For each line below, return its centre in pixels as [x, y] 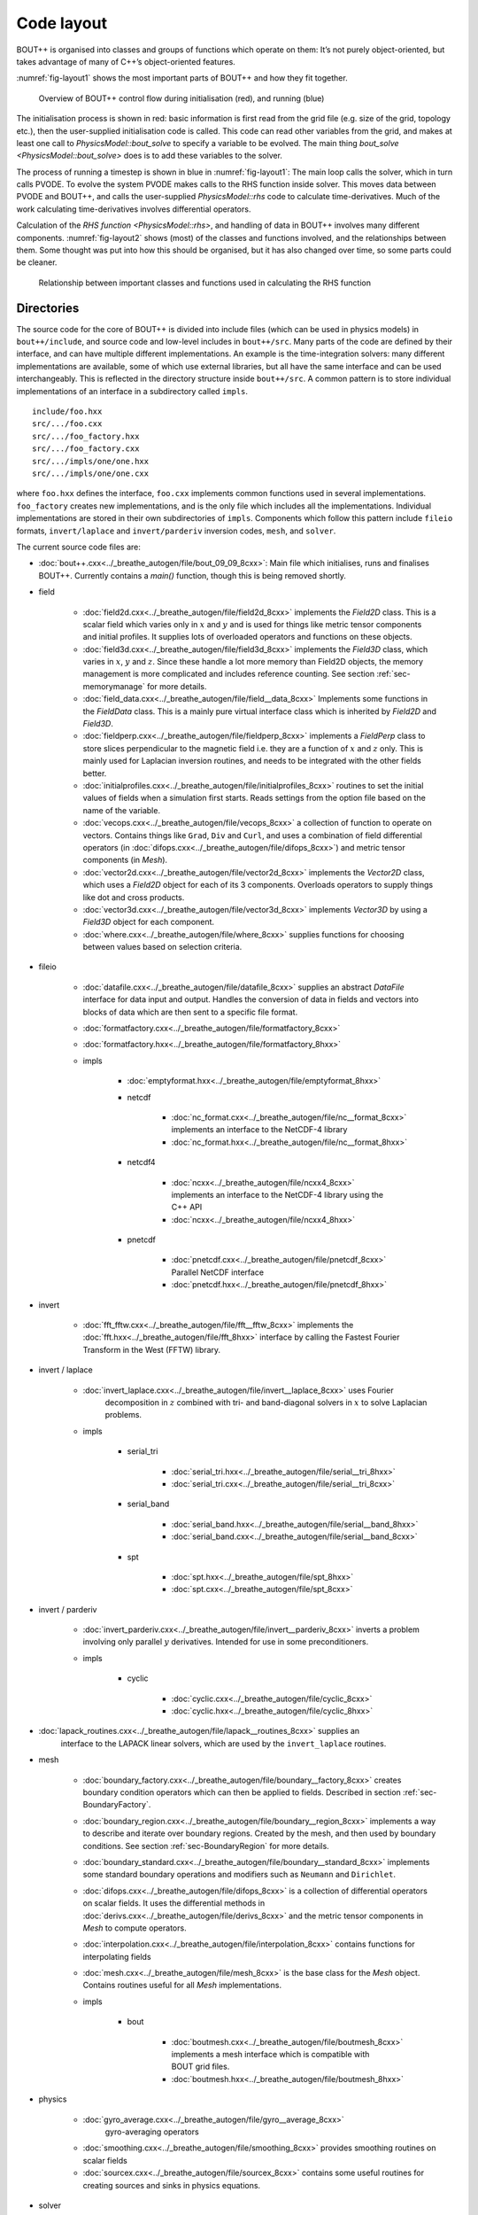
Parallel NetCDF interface [218, 1272]
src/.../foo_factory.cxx [86, 449]
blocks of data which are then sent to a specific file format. [190, 1012]
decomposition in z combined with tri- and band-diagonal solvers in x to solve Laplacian [266, 1403]
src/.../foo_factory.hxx [86, 436]
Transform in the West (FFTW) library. [152, 1349]
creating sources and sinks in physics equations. [172, 2185]
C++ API [187, 1207]
